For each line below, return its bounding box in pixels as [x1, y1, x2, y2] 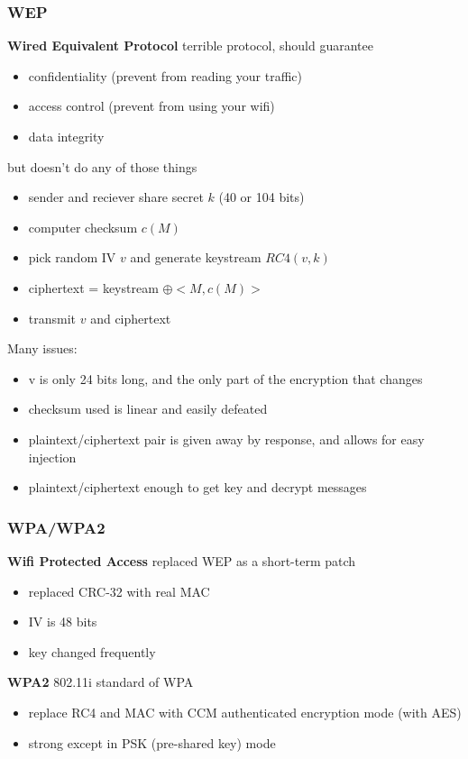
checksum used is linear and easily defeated [28, 399, 268, 418]
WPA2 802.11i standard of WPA [7, 672, 194, 691]
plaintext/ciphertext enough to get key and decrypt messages [28, 478, 367, 497]
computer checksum [28, 217, 138, 236]
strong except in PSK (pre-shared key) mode [28, 733, 276, 752]
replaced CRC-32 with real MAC [28, 581, 210, 600]
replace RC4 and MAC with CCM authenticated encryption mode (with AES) [28, 702, 462, 721]
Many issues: [7, 339, 78, 358]
